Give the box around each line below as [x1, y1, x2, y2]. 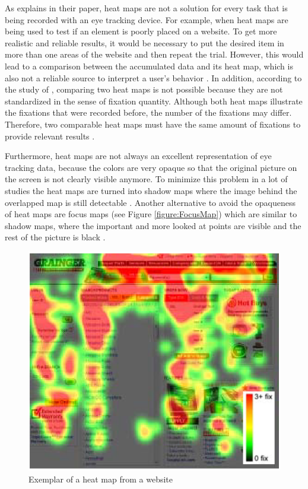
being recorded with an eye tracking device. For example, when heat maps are [5, 13, 288, 26]
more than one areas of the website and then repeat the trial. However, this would [5, 48, 304, 61]
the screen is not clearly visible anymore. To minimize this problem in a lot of [5, 173, 288, 185]
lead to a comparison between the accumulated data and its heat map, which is [5, 59, 293, 72]
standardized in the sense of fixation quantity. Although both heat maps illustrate [5, 94, 303, 107]
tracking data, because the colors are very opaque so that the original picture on [5, 161, 297, 173]
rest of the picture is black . [5, 231, 106, 243]
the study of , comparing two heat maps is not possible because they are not [5, 83, 283, 96]
